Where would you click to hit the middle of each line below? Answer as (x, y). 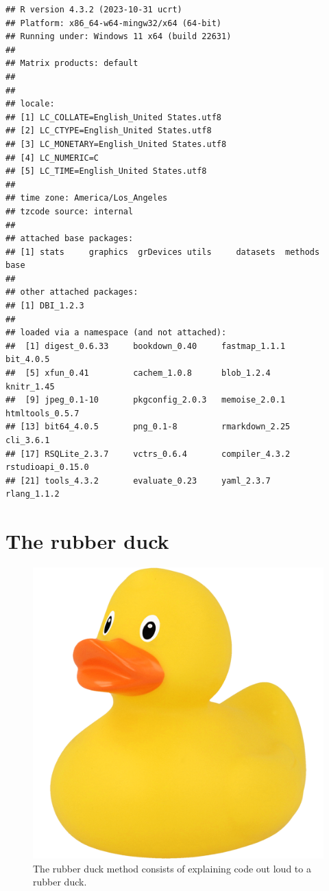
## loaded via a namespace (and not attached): (116, 333)
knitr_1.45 (30, 386)
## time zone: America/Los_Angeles (87, 198)
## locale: (30, 104)
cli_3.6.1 (28, 440)
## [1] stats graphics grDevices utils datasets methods (163, 252)
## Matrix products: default (72, 64)
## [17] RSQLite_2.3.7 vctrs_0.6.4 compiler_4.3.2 (148, 454)
